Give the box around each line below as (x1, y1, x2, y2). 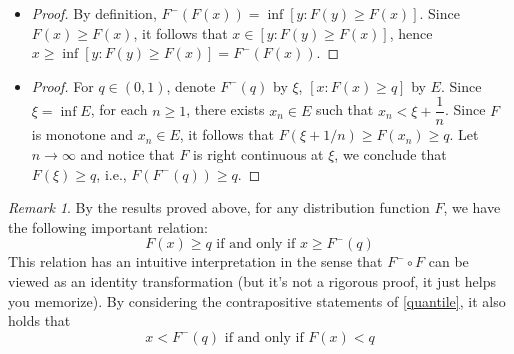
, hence (389, 22, 433, 43)
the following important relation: (8, 216, 209, 237)
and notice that (80, 144, 175, 165)
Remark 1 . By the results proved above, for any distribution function (8, 197, 430, 218)
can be (428, 251, 469, 272)
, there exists (186, 99, 265, 120)
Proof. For (31, 75, 94, 96)
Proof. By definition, (31, 3, 157, 23)
